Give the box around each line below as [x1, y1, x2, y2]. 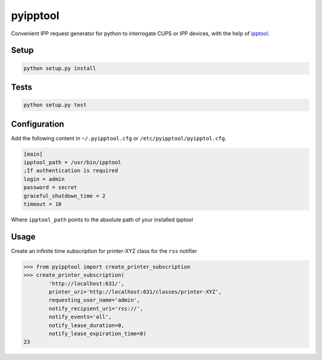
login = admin [23, 176, 65, 182]
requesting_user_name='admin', [48, 297, 140, 304]
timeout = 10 [23, 201, 62, 207]
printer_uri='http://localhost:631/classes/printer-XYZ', [48, 288, 222, 296]
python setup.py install [23, 64, 97, 72]
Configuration [11, 119, 64, 129]
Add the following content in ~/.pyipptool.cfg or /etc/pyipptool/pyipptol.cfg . [11, 134, 227, 141]
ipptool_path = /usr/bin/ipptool [23, 159, 122, 166]
